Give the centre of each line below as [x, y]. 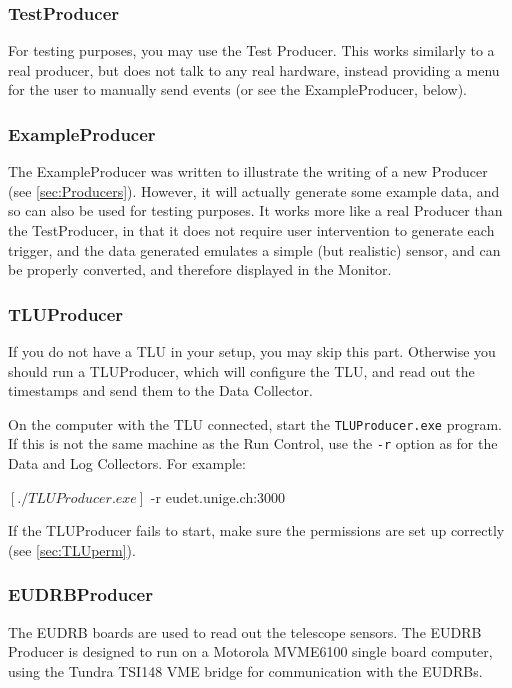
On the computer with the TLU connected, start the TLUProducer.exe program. [255, 423]
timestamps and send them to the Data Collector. [160, 390]
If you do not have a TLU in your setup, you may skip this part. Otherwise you [252, 351]
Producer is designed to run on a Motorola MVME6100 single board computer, [250, 651]
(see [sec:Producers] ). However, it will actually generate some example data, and [254, 190]
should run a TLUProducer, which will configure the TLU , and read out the [241, 370]
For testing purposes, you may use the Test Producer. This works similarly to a [251, 50]
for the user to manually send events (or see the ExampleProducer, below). [237, 89]
